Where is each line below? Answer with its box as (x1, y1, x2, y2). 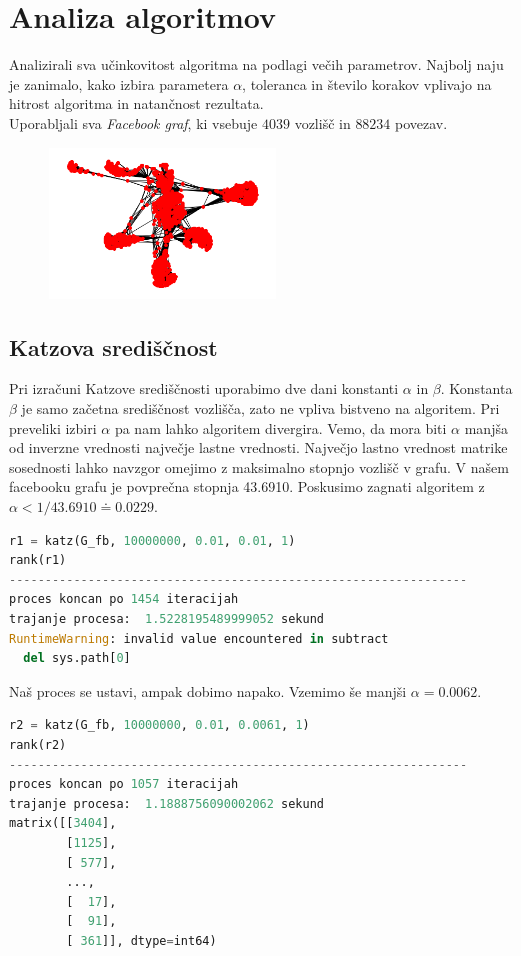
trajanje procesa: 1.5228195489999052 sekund (9, 612, 325, 626)
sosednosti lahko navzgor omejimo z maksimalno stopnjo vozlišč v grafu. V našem (9, 456, 509, 477)
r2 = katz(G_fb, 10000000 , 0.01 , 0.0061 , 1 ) (9, 718, 310, 733)
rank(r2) (9, 737, 67, 752)
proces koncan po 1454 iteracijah (9, 592, 239, 607)
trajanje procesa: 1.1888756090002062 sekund (9, 796, 325, 811)
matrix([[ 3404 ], (9, 816, 117, 831)
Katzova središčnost (9, 331, 218, 362)
